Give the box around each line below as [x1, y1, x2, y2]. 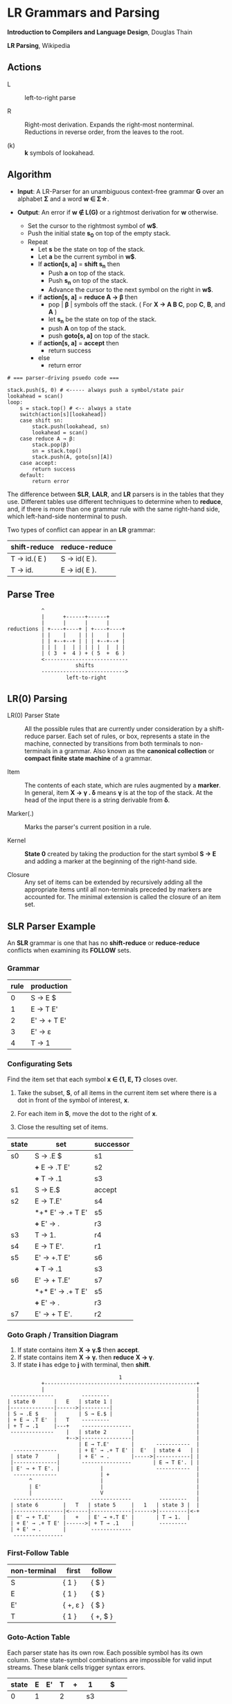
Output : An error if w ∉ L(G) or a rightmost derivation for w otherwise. [17, 208, 218, 216]
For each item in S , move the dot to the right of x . [17, 1109, 158, 1117]
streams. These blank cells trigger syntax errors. [7, 1663, 146, 1671]
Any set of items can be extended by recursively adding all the [24, 878, 203, 887]
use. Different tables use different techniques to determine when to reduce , [7, 497, 223, 505]
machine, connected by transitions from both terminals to [24, 739, 188, 748]
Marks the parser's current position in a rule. [24, 823, 152, 831]
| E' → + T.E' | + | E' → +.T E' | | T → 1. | [10, 1514, 190, 1521]
